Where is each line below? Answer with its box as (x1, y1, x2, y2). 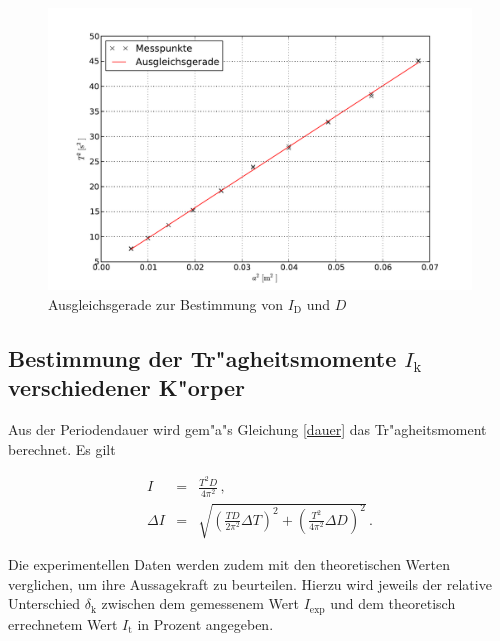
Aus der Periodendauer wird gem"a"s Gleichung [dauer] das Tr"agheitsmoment (8, 419, 487, 440)
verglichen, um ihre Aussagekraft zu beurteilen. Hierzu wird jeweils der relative (8, 573, 492, 594)
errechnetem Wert (8, 613, 118, 634)
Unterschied (8, 593, 81, 614)
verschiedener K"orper (8, 372, 246, 403)
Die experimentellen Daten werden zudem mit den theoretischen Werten (8, 554, 450, 575)
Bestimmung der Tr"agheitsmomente (8, 342, 397, 373)
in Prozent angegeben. (137, 613, 274, 634)
